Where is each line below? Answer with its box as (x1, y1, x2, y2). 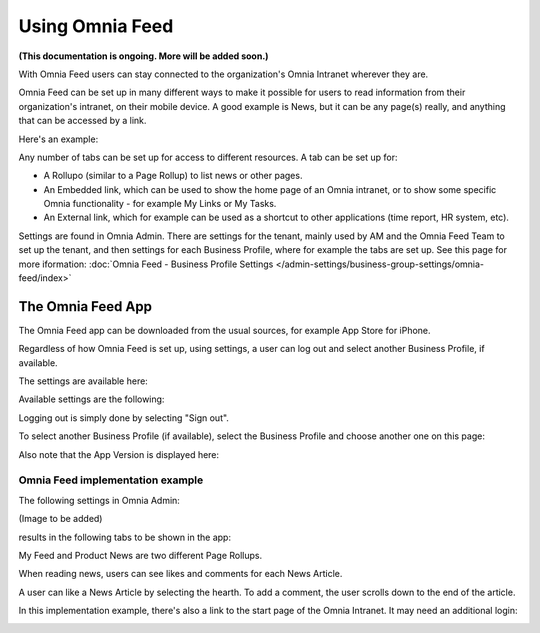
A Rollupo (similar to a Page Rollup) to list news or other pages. (43, 170, 303, 182)
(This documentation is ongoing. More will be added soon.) (18, 50, 269, 62)
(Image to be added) (18, 513, 103, 525)
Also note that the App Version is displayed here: (18, 448, 220, 460)
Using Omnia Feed (18, 15, 174, 37)
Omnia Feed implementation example (18, 473, 204, 487)
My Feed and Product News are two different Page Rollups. (18, 549, 263, 561)
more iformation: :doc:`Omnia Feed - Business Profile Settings (18, 258, 274, 270)
